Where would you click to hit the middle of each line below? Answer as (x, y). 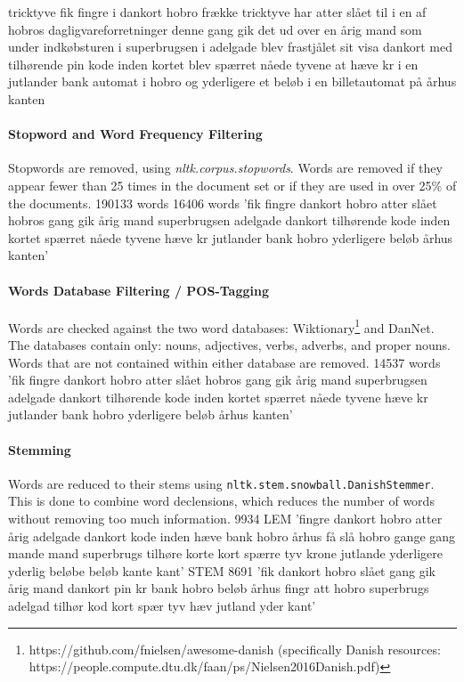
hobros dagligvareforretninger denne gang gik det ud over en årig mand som (215, 29)
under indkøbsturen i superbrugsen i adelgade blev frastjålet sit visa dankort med (230, 47)
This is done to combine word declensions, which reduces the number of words (221, 501)
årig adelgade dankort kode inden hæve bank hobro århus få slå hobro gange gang (232, 536)
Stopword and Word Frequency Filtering (135, 134)
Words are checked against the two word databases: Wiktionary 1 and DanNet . (221, 326)
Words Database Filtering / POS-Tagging (139, 290)
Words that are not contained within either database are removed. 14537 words (224, 362)
